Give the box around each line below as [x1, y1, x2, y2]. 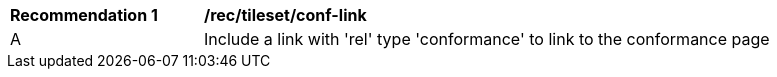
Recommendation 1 [10, 5, 158, 25]
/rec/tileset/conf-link [204, 5, 367, 25]
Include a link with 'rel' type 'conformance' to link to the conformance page [204, 29, 770, 49]
